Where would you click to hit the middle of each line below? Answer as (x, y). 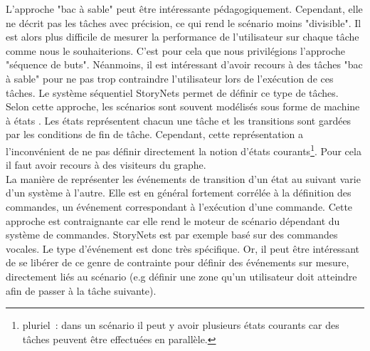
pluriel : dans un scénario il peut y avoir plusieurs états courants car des (181, 325)
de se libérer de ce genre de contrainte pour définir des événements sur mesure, (178, 262)
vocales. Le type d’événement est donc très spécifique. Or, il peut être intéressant (183, 248)
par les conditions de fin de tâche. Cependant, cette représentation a (154, 134)
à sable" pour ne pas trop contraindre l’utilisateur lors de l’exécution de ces (170, 78)
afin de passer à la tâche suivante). (81, 290)
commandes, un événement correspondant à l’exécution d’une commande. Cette (179, 206)
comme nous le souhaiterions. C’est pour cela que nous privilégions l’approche (176, 50)
